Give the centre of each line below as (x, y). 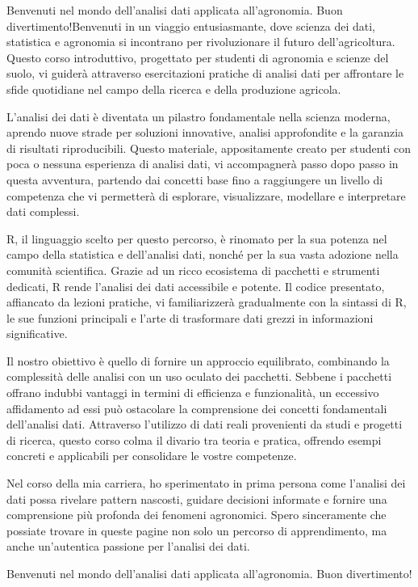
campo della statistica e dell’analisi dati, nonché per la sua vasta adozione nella (203, 254)
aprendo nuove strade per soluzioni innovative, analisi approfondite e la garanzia (205, 132)
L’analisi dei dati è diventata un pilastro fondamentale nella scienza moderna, (199, 116)
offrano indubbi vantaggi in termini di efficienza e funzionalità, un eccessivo (193, 393)
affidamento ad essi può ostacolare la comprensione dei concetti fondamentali (197, 408)
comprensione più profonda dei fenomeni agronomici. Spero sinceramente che (196, 515)
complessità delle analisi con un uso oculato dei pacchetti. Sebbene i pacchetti (199, 376)
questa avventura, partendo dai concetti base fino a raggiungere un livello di (195, 179)
